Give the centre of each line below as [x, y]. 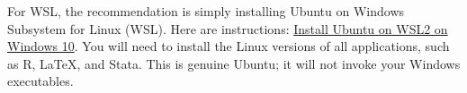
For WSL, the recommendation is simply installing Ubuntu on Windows [206, 11]
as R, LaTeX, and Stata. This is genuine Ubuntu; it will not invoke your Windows [234, 63]
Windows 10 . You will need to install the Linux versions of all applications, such [229, 46]
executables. [40, 81]
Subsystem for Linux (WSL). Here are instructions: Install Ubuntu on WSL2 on [228, 28]
